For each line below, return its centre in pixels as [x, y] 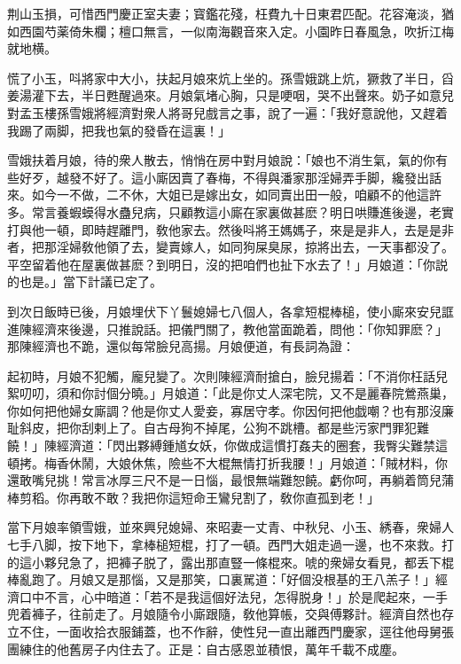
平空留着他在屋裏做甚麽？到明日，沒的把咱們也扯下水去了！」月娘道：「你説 [227, 264]
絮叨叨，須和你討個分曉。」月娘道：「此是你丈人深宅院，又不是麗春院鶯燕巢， [230, 393]
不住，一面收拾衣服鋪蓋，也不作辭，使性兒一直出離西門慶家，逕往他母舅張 [236, 631]
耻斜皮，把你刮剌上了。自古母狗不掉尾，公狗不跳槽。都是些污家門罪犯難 [218, 428]
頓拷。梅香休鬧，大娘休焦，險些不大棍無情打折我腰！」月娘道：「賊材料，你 [227, 462]
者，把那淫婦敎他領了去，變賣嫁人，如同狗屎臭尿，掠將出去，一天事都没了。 [230, 247]
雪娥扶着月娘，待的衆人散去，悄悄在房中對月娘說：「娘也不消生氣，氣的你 [221, 160]
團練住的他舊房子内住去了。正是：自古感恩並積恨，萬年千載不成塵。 [206, 648]
